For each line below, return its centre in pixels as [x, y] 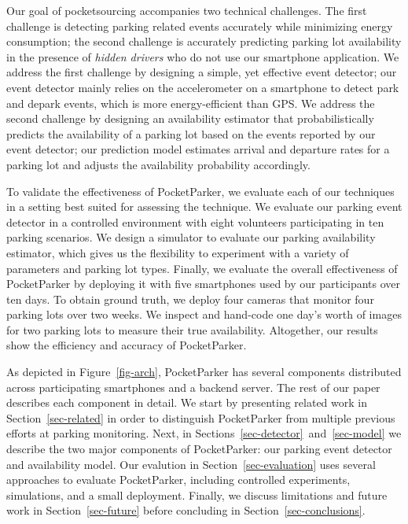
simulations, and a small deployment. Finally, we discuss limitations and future [197, 494]
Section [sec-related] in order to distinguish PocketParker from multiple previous [201, 417]
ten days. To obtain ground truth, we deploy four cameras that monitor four [190, 299]
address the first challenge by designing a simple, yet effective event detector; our [202, 72]
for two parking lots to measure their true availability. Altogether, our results [192, 329]
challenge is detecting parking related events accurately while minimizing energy [200, 26]
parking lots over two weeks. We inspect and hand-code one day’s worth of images [204, 314]
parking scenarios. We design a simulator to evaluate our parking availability [191, 237]
